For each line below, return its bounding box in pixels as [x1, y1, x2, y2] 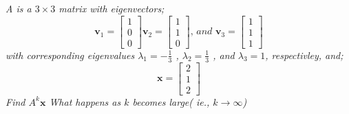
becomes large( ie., [132, 94, 210, 109]
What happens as [49, 94, 121, 109]
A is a [6, 1, 32, 15]
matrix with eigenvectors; [59, 1, 165, 15]
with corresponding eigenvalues [6, 47, 135, 62]
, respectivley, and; [265, 47, 343, 62]
